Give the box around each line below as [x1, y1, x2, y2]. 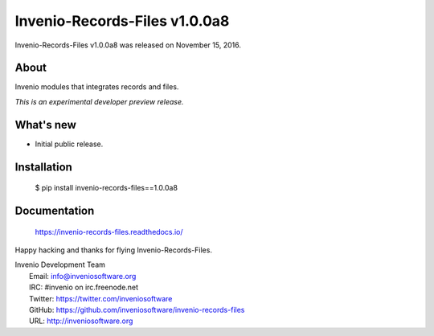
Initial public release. [35, 139, 104, 149]
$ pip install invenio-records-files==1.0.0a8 [35, 183, 178, 193]
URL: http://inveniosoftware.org [29, 316, 133, 326]
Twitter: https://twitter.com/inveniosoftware [29, 293, 173, 303]
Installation [14, 160, 72, 174]
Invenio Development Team [14, 260, 106, 269]
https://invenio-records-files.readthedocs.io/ [35, 227, 184, 236]
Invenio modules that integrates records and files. [14, 82, 179, 92]
